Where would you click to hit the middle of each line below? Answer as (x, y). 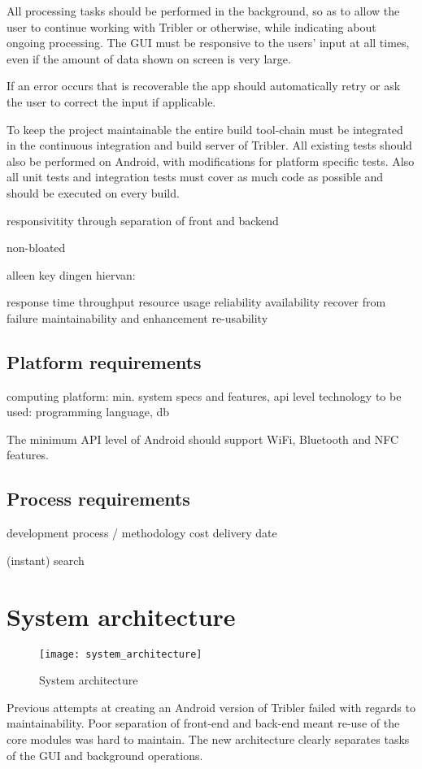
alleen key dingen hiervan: (71, 274)
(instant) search (46, 560)
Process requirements (98, 499)
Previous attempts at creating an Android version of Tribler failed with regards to (211, 707)
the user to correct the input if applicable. (111, 101)
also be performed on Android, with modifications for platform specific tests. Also (211, 161)
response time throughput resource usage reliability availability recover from (196, 302)
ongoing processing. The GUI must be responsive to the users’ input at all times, (208, 43)
